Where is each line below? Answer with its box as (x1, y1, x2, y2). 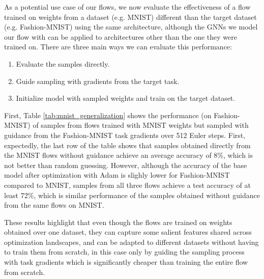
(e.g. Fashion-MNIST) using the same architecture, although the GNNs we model (4, 21, 258, 32)
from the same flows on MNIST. (4, 200, 104, 210)
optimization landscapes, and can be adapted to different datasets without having (4, 236, 259, 247)
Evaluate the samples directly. (16, 58, 110, 69)
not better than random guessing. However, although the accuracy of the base (4, 159, 247, 170)
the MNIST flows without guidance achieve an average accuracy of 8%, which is (4, 150, 253, 160)
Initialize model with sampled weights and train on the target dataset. (16, 93, 236, 103)
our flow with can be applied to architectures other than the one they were (4, 31, 237, 42)
